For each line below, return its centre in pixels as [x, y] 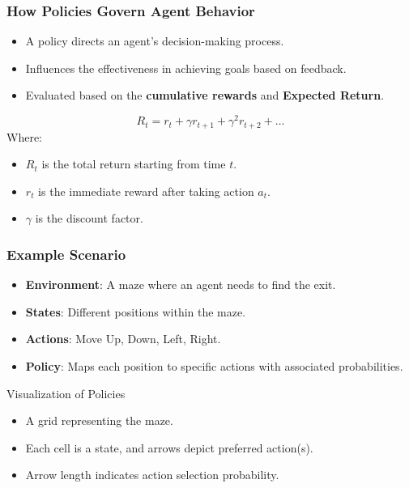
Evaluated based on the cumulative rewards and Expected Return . [205, 95]
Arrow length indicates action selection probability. [152, 475]
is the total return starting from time [134, 164]
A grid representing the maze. [99, 420]
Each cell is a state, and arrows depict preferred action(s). [169, 447]
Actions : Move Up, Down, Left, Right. [123, 339]
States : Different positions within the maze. [136, 311]
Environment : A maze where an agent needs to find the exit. [181, 284]
